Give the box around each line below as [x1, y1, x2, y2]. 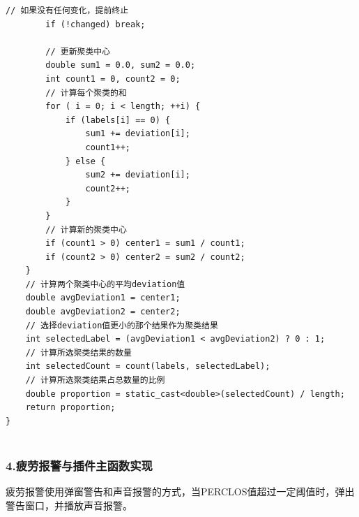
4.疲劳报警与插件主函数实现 [6, 456, 153, 474]
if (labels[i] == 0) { [65, 115, 171, 125]
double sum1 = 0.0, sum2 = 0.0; [45, 60, 196, 71]
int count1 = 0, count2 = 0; [45, 73, 181, 84]
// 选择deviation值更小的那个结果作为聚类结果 [25, 320, 218, 330]
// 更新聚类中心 [45, 46, 111, 57]
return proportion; [25, 402, 116, 413]
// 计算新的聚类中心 [45, 224, 127, 235]
